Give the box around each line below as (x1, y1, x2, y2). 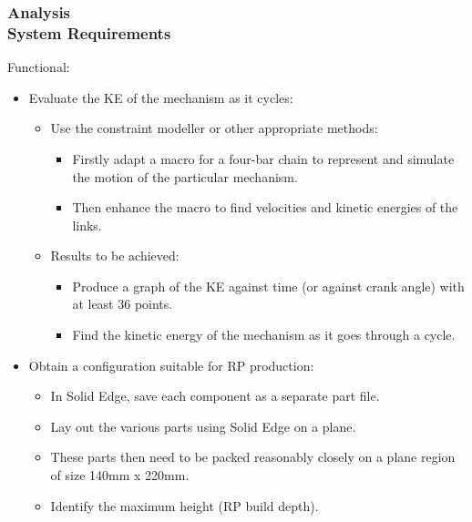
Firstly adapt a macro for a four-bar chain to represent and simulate (72, 148, 455, 168)
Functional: (7, 57, 70, 77)
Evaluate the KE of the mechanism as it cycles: (28, 87, 293, 107)
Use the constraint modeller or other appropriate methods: (50, 118, 378, 138)
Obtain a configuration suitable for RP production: (28, 355, 314, 374)
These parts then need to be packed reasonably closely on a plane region (50, 447, 456, 466)
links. (72, 215, 102, 234)
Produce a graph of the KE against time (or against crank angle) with (72, 276, 465, 295)
